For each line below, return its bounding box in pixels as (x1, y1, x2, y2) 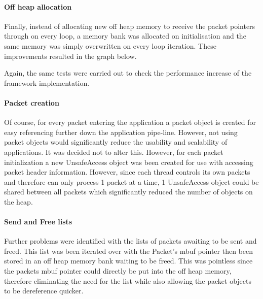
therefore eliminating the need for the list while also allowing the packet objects (4, 275, 251, 286)
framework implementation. (4, 77, 90, 88)
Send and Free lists (4, 216, 72, 227)
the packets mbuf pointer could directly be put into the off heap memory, (4, 265, 232, 276)
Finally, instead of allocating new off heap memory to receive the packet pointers (4, 20, 255, 31)
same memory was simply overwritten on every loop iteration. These (4, 40, 216, 51)
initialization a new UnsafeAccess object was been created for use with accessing (4, 156, 253, 167)
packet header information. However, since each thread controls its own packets (4, 167, 250, 177)
